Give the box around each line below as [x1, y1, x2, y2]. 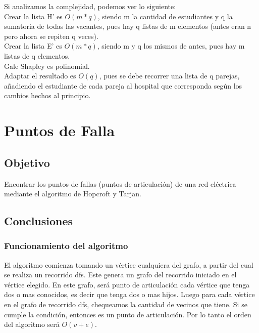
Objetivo [4, 154, 50, 170]
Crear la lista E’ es [4, 40, 62, 51]
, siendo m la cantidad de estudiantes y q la [97, 11, 233, 21]
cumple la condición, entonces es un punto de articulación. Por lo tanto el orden [4, 309, 251, 319]
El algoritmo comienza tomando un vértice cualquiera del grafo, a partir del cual [4, 259, 253, 270]
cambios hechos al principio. [4, 90, 91, 101]
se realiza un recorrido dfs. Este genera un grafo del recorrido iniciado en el [4, 269, 237, 280]
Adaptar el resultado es [4, 70, 76, 81]
